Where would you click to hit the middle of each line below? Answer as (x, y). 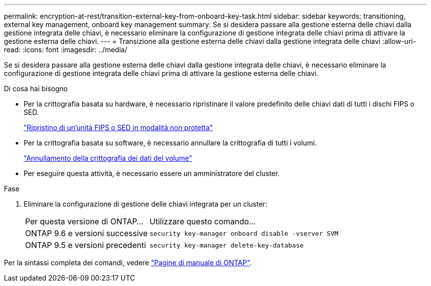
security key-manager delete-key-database (227, 245)
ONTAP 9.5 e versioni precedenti (86, 245)
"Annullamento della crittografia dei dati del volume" (108, 158)
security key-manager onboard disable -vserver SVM (244, 233)
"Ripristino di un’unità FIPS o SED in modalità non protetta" (118, 127)
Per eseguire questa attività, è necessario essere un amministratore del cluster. (152, 173)
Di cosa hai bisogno (36, 89)
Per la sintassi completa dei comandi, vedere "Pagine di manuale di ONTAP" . (128, 263)
